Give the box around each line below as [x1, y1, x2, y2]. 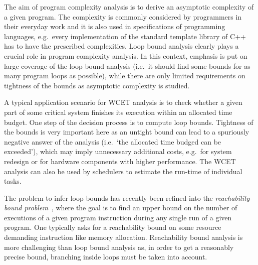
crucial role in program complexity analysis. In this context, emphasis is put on [4, 50, 247, 61]
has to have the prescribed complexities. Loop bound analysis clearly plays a [4, 41, 239, 51]
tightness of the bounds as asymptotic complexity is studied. [4, 80, 190, 90]
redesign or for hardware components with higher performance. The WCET [4, 156, 236, 166]
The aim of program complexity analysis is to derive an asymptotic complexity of [4, 2, 254, 12]
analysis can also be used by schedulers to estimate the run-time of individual [4, 166, 242, 176]
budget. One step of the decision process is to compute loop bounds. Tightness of [4, 116, 253, 127]
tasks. [4, 176, 22, 186]
